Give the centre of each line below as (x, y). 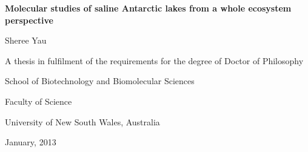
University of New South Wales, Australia (82, 121)
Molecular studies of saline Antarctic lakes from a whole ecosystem (148, 8)
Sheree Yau (26, 40)
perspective (29, 20)
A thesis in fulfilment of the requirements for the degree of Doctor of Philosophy (154, 60)
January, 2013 (31, 142)
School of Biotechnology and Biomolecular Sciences (100, 81)
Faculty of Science (38, 101)
